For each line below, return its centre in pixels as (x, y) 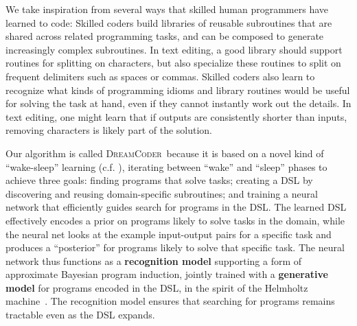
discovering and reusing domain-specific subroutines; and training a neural (162, 193)
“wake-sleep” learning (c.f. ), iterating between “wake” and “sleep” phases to (166, 166)
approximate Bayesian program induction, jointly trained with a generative (167, 274)
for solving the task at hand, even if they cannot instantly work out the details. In (178, 103)
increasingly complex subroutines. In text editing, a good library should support (174, 49)
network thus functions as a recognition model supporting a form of (154, 260)
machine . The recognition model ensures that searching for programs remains (170, 301)
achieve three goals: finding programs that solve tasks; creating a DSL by (159, 180)
